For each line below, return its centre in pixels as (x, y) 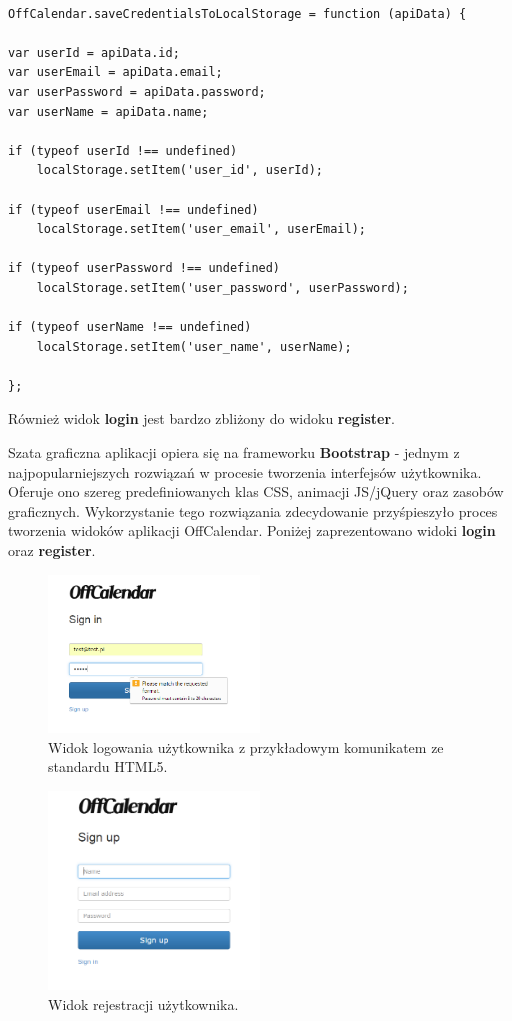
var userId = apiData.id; (94, 52)
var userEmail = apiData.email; (115, 72)
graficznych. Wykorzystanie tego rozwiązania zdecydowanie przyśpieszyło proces (253, 510)
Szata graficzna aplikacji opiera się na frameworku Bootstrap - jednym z (234, 452)
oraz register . (52, 550)
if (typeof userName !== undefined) (130, 327)
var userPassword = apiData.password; (137, 91)
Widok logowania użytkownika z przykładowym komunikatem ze (246, 746)
